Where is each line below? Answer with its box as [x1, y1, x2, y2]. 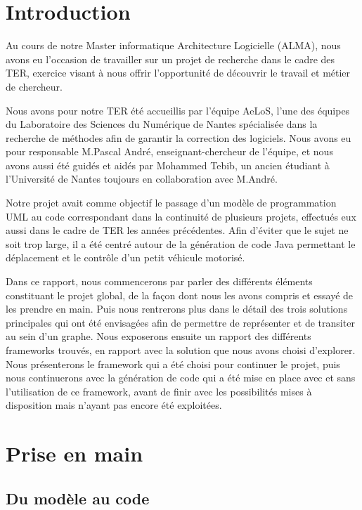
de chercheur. [6, 79, 63, 93]
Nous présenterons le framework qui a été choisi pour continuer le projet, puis [6, 356, 340, 371]
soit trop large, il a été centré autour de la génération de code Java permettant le [6, 236, 356, 251]
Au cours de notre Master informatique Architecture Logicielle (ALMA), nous [6, 38, 341, 53]
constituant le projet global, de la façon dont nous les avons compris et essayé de [6, 287, 354, 302]
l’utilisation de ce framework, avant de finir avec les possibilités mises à [6, 384, 312, 398]
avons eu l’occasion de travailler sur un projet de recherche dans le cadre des [6, 51, 335, 66]
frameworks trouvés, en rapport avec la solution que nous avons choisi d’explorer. [6, 343, 356, 357]
